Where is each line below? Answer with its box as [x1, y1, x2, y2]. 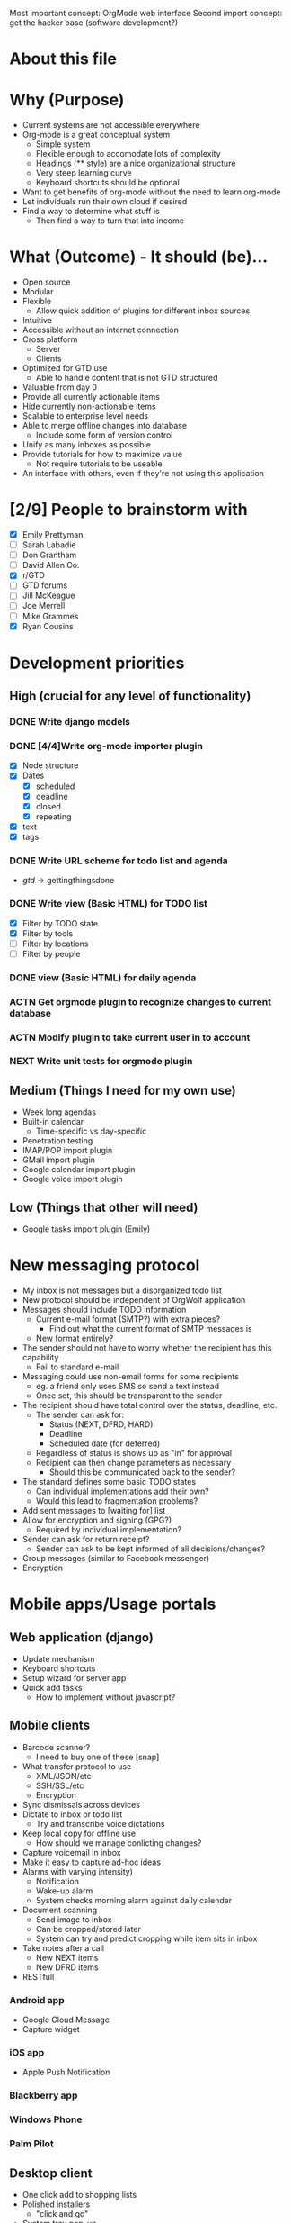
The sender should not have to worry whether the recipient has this [22, 1342, 272, 1353]
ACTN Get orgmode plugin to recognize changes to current [9, 995, 272, 1008]
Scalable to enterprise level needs [22, 411, 149, 421]
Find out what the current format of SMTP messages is [48, 1324, 253, 1334]
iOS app [9, 2047, 45, 2059]
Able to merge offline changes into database [22, 420, 187, 431]
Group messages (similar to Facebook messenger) [22, 1553, 210, 1564]
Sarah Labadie [22, 539, 76, 550]
